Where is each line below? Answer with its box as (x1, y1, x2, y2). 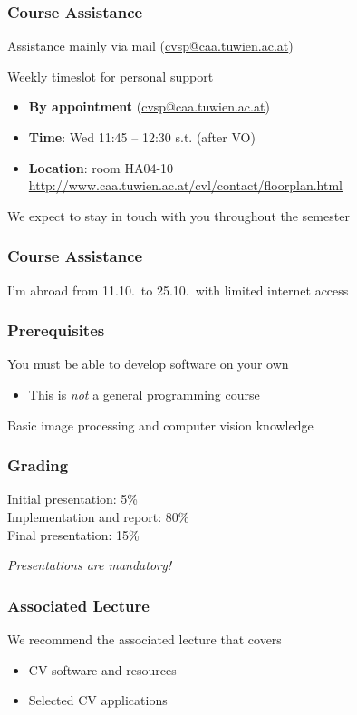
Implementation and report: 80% (7, 507, 189, 526)
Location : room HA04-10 (28, 158, 174, 177)
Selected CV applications (28, 691, 168, 710)
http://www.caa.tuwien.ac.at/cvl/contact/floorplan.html (28, 176, 343, 195)
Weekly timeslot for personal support (7, 66, 214, 85)
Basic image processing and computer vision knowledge (7, 415, 314, 434)
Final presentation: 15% (7, 525, 140, 544)
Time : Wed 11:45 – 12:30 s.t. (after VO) (28, 128, 256, 146)
